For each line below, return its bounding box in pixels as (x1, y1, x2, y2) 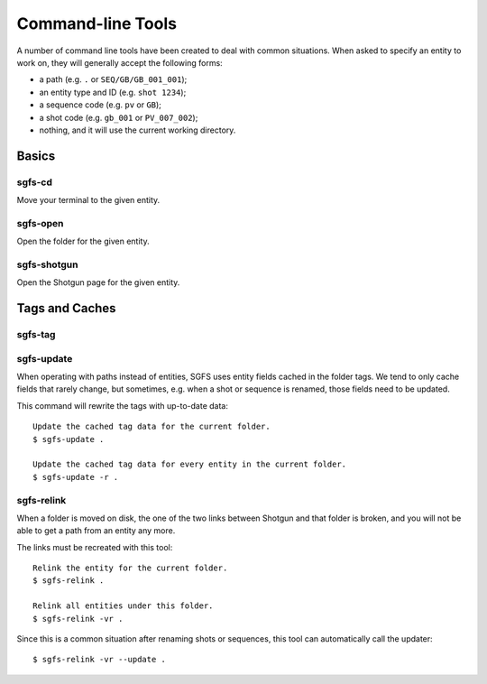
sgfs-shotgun (16, 258, 78, 271)
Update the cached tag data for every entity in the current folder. (32, 459, 347, 469)
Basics (16, 148, 56, 163)
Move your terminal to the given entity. (16, 195, 161, 206)
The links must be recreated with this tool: (16, 541, 173, 552)
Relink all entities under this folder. (32, 601, 214, 611)
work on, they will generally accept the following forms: (16, 57, 223, 68)
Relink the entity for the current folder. (32, 563, 228, 573)
